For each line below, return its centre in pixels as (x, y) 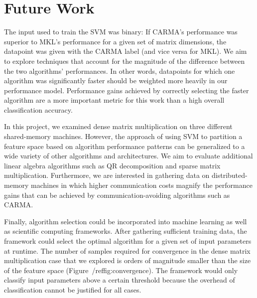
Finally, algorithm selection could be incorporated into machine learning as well (126, 221)
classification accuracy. (38, 109)
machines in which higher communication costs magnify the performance (142, 185)
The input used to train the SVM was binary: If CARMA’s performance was (121, 32)
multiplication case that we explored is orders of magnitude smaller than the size (128, 260)
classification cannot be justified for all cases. (73, 289)
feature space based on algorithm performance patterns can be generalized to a (125, 146)
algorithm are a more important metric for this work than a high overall (114, 100)
